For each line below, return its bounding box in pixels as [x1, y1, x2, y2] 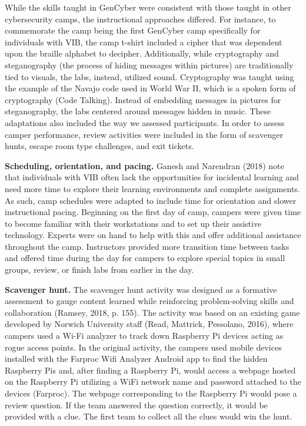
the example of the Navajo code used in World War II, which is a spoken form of [5, 82, 296, 94]
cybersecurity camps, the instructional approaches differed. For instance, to [5, 12, 276, 25]
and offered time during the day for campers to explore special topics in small [5, 252, 285, 264]
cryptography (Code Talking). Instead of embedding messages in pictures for [5, 93, 281, 105]
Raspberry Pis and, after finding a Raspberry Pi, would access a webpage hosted [5, 364, 296, 376]
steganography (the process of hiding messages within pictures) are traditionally [5, 58, 294, 71]
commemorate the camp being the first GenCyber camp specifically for [5, 24, 261, 37]
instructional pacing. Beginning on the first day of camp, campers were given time [5, 206, 301, 218]
